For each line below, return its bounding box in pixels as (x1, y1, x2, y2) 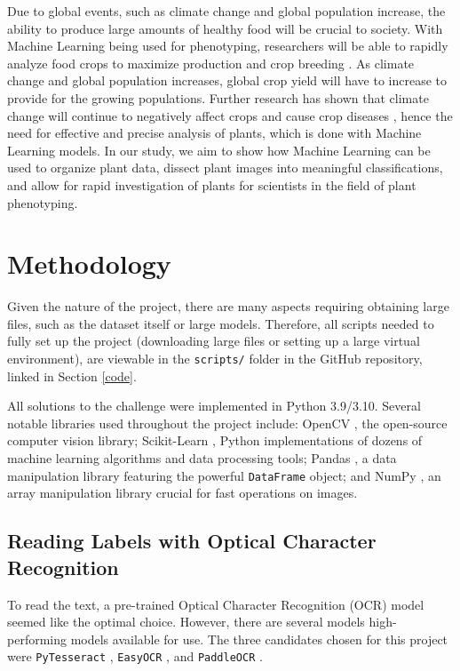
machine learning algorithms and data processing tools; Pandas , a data (7, 449, 397, 467)
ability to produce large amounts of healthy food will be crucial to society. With (7, 19, 443, 37)
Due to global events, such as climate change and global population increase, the (7, 2, 446, 20)
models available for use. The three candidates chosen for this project (70, 629, 448, 648)
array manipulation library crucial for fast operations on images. (7, 483, 358, 502)
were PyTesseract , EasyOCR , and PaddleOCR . (7, 647, 263, 666)
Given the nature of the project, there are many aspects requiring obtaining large (7, 297, 449, 316)
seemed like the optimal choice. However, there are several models (7, 612, 365, 631)
